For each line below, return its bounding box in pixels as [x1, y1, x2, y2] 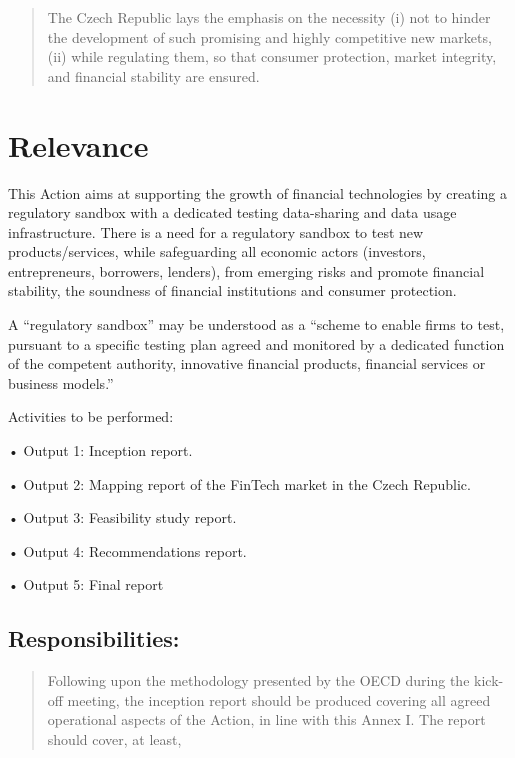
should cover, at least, [47, 728, 182, 749]
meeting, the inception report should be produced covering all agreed [67, 689, 491, 710]
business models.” [8, 372, 114, 393]
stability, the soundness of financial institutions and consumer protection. [8, 280, 457, 301]
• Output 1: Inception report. [8, 440, 193, 461]
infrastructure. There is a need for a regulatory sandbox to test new [8, 221, 424, 242]
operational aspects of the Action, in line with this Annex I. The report [47, 709, 486, 730]
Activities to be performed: [8, 406, 174, 427]
